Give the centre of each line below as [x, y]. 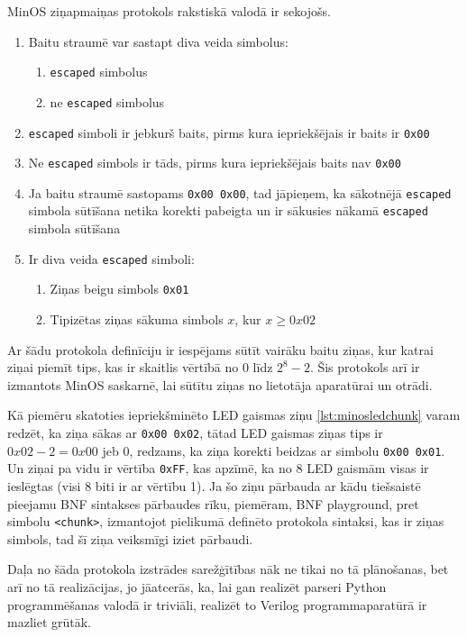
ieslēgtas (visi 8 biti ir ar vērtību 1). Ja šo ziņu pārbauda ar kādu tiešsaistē [214, 485]
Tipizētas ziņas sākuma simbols [137, 319]
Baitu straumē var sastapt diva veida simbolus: [158, 41]
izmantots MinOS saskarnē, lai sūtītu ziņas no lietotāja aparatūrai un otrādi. [220, 384]
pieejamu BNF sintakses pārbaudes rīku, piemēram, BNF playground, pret [213, 503]
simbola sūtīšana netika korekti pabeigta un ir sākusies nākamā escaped [228, 210]
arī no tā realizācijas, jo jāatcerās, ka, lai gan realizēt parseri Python [197, 587]
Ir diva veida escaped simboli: [111, 258]
